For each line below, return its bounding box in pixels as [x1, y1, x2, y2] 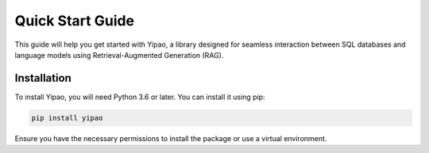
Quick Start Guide [14, 12, 135, 29]
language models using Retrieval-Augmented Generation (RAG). [14, 50, 224, 59]
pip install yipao [31, 113, 103, 122]
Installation [14, 71, 71, 85]
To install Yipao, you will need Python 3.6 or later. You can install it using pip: [14, 92, 265, 101]
